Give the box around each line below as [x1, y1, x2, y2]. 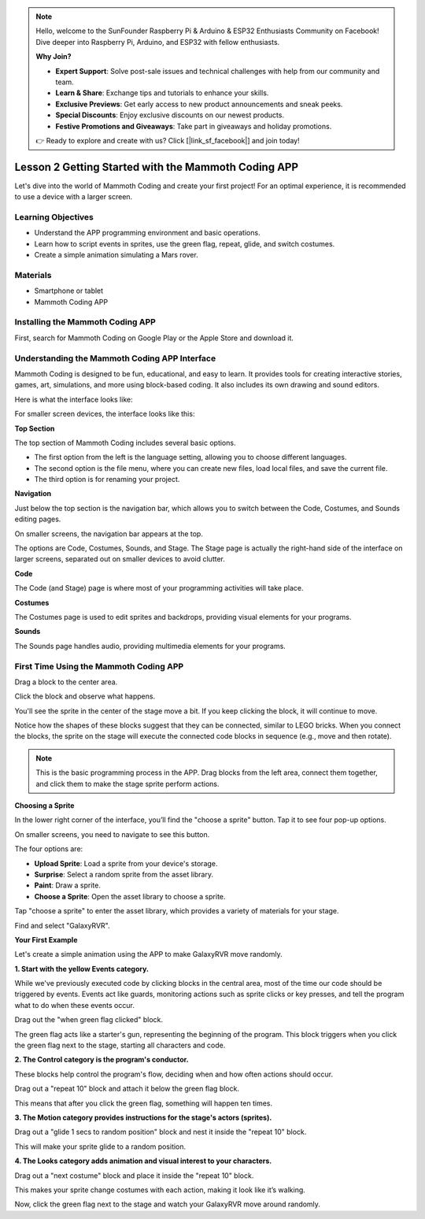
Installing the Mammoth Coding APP [14, 317, 157, 328]
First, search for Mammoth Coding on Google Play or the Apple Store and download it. [14, 333, 294, 343]
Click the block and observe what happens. [14, 691, 156, 701]
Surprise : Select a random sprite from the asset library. [34, 869, 214, 879]
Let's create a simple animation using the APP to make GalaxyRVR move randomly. [14, 950, 283, 959]
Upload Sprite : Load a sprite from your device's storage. [34, 858, 218, 868]
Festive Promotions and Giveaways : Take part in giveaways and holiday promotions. [55, 121, 332, 131]
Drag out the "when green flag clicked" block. [14, 1015, 164, 1024]
